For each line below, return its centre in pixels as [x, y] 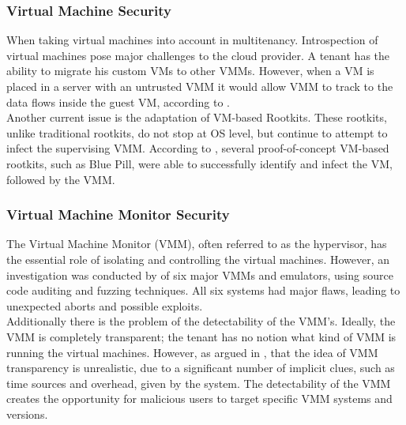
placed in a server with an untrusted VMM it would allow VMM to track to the [200, 86]
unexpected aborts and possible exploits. [105, 305]
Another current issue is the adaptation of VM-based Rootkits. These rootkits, [197, 117]
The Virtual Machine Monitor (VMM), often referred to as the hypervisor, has [197, 244]
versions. [27, 414]
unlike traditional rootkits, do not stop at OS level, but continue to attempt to [197, 132]
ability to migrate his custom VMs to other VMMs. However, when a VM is [190, 71]
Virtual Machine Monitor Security [118, 214]
